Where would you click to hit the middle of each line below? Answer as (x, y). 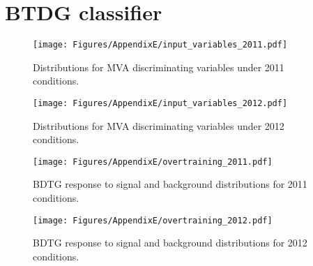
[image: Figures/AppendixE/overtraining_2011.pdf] (153, 162)
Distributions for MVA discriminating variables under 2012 (159, 125)
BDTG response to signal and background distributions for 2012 (170, 243)
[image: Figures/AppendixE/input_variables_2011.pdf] (160, 45)
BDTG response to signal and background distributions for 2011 (170, 184)
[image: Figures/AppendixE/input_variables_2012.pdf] (160, 103)
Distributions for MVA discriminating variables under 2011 (159, 67)
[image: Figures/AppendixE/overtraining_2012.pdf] (153, 220)
